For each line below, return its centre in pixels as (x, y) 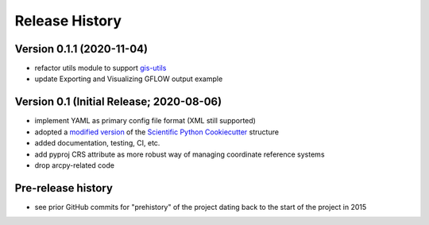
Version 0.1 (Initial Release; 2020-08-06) (118, 102)
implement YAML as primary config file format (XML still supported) (145, 121)
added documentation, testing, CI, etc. (97, 143)
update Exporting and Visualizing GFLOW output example (129, 79)
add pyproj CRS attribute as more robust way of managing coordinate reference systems (180, 154)
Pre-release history (64, 188)
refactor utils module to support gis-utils (100, 68)
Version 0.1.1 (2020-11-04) (81, 49)
